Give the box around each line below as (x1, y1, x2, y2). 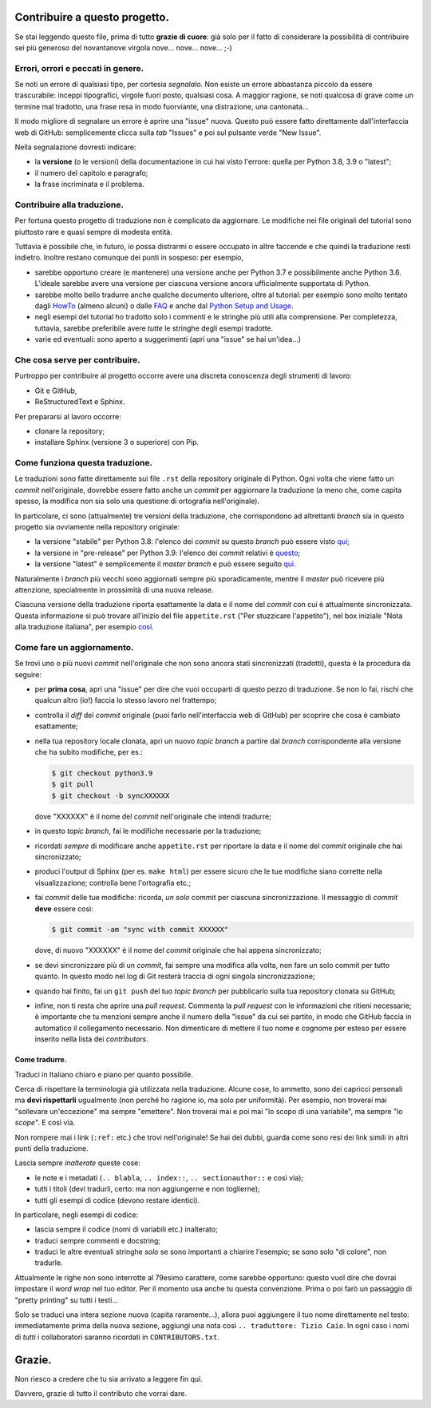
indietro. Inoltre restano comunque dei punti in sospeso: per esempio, (14, 252, 244, 263)
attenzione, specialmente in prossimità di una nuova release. (14, 585, 214, 594)
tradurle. (34, 1258, 63, 1267)
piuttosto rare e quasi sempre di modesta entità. (14, 227, 173, 236)
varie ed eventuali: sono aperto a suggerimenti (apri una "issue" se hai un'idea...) (34, 335, 302, 344)
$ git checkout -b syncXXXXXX (51, 791, 170, 800)
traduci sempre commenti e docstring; (34, 1235, 161, 1245)
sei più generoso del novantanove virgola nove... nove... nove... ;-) (14, 42, 233, 52)
